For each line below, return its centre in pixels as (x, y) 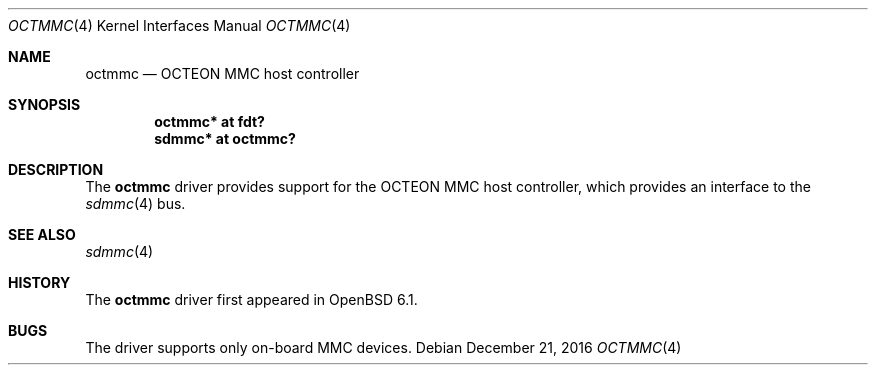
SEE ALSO (42, 234)
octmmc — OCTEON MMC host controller (222, 73)
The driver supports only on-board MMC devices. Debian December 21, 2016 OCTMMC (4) (383, 347)
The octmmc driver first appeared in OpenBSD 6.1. (251, 299)
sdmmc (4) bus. (135, 203)
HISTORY (39, 282)
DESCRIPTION (56, 169)
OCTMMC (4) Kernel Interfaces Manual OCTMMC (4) (179, 25)
